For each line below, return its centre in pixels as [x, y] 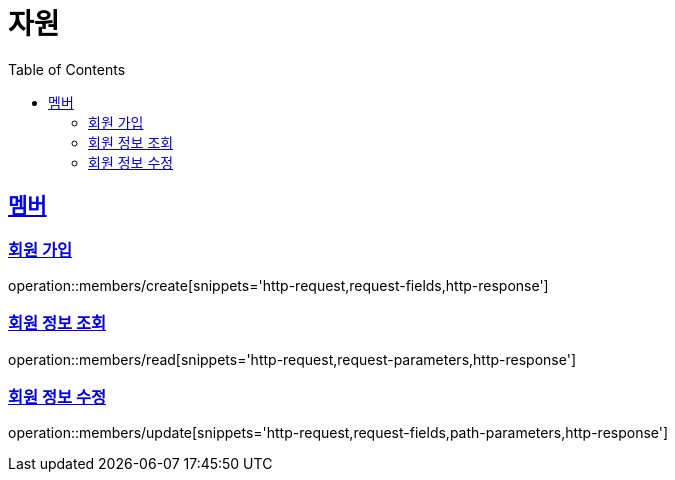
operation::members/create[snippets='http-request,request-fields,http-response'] [278, 285]
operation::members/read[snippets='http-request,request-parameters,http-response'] [292, 359]
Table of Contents [67, 69]
